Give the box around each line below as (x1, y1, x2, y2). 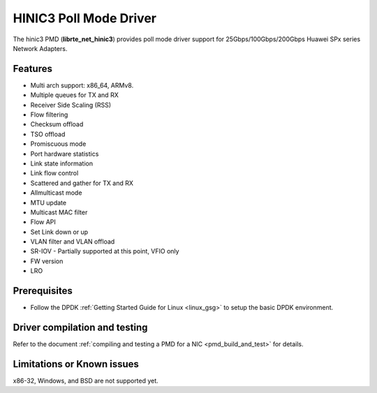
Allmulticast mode (30, 188, 82, 197)
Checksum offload (30, 120, 84, 128)
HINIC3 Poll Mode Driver (13, 10, 157, 26)
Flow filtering (30, 110, 68, 119)
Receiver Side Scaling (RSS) (30, 101, 112, 109)
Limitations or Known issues (13, 358, 140, 370)
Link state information (30, 159, 94, 168)
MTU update (30, 198, 66, 207)
